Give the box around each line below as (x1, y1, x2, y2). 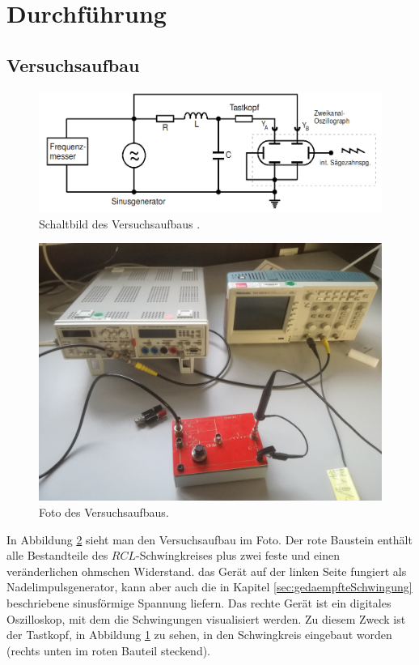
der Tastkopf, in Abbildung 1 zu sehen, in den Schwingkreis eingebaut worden (6, 626, 392, 643)
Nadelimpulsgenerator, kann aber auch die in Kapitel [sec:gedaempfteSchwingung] (6, 578, 413, 595)
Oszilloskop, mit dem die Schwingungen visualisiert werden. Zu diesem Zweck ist (6, 610, 406, 627)
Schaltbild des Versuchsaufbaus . (39, 215, 201, 232)
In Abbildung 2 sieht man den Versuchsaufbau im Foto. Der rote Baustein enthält (6, 531, 413, 548)
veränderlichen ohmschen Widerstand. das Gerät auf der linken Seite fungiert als (6, 562, 407, 579)
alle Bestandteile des (6, 547, 108, 564)
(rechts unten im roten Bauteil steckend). (6, 642, 211, 659)
